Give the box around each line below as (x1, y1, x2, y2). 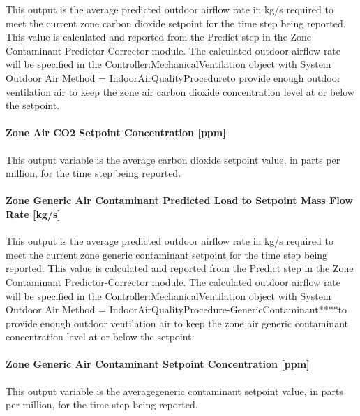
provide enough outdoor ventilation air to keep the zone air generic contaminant (6, 315, 348, 330)
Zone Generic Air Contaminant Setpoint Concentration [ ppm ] (6, 357, 310, 371)
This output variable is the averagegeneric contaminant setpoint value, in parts (6, 383, 343, 398)
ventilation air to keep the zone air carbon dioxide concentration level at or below (6, 84, 354, 99)
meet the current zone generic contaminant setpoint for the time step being (6, 247, 328, 261)
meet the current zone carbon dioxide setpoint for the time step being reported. (6, 15, 346, 30)
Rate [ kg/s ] (6, 206, 61, 221)
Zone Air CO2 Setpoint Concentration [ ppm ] (6, 125, 226, 140)
